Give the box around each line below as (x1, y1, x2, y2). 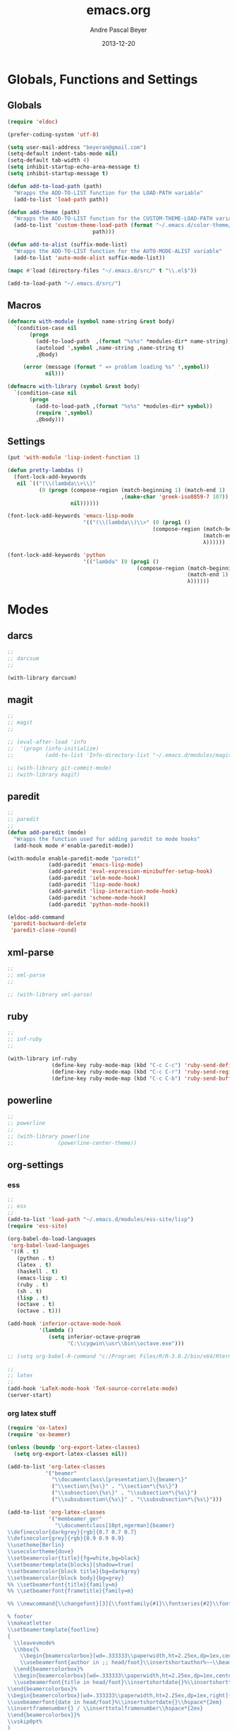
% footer (7, 1613, 33, 1620)
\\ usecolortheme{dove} (7, 1548, 74, 1555)
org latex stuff (7, 1408, 56, 1418)
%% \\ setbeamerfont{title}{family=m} (7, 1581, 119, 1588)
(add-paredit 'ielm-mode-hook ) (48, 875, 140, 882)
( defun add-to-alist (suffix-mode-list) (7, 241, 128, 248)
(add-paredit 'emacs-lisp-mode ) (48, 861, 143, 869)
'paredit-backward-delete (10, 920, 87, 927)
